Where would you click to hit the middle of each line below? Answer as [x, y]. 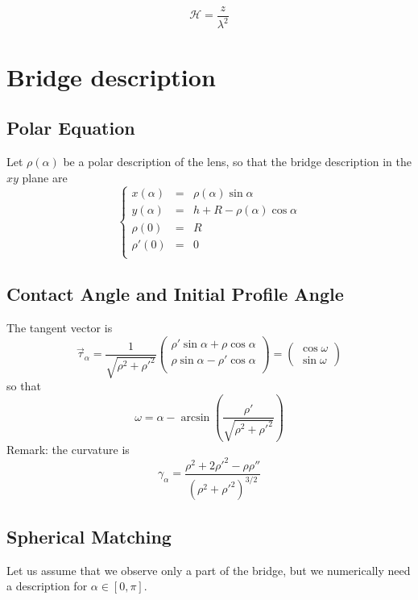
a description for [47, 586]
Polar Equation [71, 128]
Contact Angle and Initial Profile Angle [175, 294]
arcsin [195, 417]
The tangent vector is [60, 328]
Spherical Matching [89, 536]
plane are [45, 177]
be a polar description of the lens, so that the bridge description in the [237, 161]
